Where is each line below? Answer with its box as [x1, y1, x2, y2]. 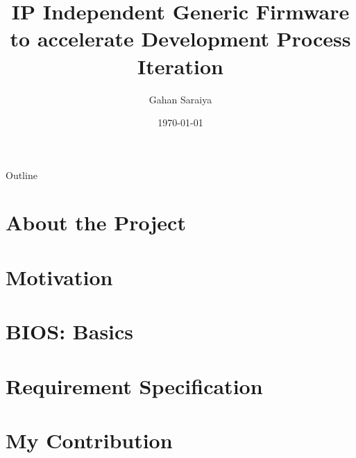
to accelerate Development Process [10, 24, 351, 53]
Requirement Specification [6, 371, 263, 400]
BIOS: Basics [6, 317, 134, 346]
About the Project [6, 208, 186, 237]
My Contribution [6, 425, 173, 454]
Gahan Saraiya [149, 92, 212, 106]
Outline [6, 167, 37, 182]
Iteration [137, 51, 223, 80]
